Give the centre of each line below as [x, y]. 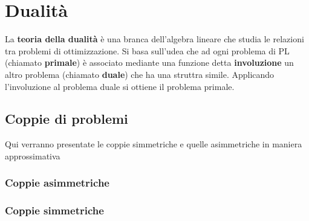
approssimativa [33, 155]
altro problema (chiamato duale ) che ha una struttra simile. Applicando [140, 74]
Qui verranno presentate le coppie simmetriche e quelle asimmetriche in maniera [154, 144]
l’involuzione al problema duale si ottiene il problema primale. [120, 86]
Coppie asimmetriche [57, 183]
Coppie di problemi [67, 119]
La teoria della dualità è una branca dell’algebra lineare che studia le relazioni [154, 39]
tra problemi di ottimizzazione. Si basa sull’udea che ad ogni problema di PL [147, 50]
